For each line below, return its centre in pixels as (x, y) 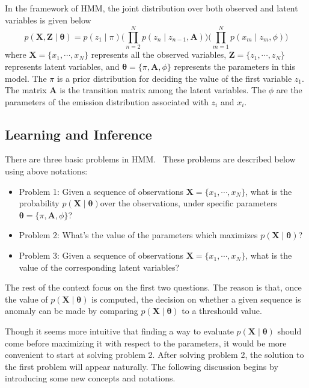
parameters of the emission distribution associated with (107, 101)
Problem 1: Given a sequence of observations (101, 191)
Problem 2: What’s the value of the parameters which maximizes (138, 235)
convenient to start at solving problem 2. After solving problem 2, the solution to (154, 355)
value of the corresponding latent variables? (99, 267)
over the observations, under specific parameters (188, 203)
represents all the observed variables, (159, 54)
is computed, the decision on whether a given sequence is (196, 299)
